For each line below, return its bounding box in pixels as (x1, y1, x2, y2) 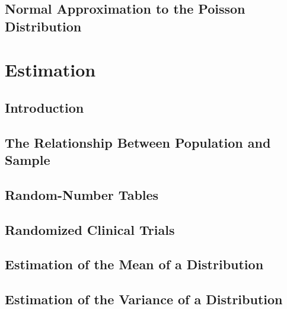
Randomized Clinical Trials (5, 220, 175, 238)
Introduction (5, 98, 84, 116)
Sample (5, 151, 50, 169)
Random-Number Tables (5, 185, 159, 203)
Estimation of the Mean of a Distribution (5, 255, 264, 273)
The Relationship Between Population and (5, 133, 271, 151)
